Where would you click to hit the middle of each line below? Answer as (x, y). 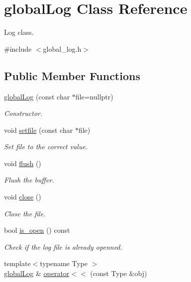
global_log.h (62, 48)
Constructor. (23, 113)
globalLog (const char (37, 96)
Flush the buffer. (29, 180)
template (17, 263)
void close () (23, 197)
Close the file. (25, 213)
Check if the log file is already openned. (63, 246)
